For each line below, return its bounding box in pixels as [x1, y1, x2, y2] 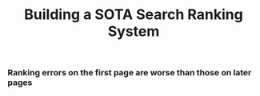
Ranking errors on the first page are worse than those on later [7, 67, 252, 79]
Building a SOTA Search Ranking [24, 6, 243, 24]
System [107, 22, 160, 40]
